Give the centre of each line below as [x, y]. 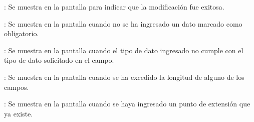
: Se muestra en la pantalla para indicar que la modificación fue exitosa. [114, 7]
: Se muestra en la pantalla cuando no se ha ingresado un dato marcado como [123, 23]
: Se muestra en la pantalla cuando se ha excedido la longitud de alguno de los [124, 77]
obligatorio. [22, 33]
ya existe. [19, 113]
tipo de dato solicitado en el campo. [59, 60]
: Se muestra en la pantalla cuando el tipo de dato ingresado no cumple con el [124, 50]
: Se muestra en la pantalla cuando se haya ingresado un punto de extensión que [127, 104]
